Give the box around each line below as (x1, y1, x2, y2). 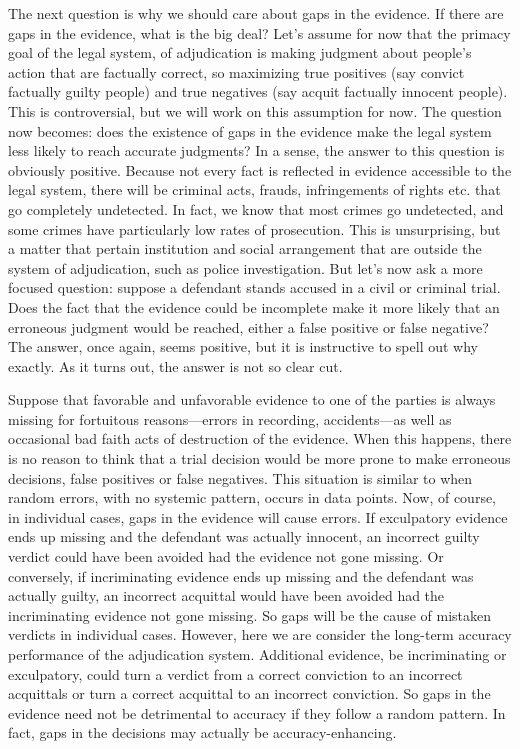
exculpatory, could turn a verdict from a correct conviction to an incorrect (8, 663, 463, 684)
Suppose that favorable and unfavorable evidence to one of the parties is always (8, 389, 496, 410)
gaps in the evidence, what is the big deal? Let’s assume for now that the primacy (8, 22, 511, 43)
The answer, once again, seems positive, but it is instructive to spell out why (8, 336, 478, 357)
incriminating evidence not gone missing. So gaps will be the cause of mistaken (8, 604, 492, 625)
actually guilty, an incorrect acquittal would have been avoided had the (8, 585, 445, 606)
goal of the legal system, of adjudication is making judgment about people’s (8, 42, 472, 63)
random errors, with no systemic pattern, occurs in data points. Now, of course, (8, 487, 497, 508)
